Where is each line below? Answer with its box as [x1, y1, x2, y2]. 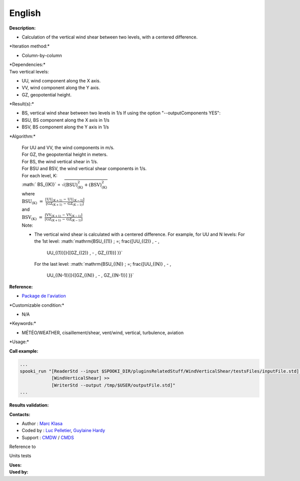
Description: [9, 25, 36, 31]
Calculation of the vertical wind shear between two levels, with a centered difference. [21, 34, 198, 40]
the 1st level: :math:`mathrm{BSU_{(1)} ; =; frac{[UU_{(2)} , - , [34, 238, 159, 244]
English [9, 7, 41, 18]
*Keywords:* [9, 320, 36, 327]
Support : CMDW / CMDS [21, 435, 74, 441]
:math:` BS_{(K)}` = [21, 181, 61, 187]
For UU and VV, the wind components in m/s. [21, 145, 114, 151]
